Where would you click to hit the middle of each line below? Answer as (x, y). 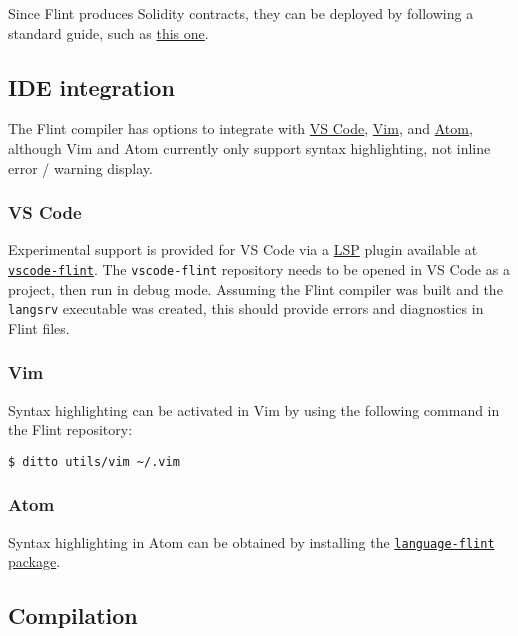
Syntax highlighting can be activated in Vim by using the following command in (254, 409)
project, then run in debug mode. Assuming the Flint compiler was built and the (255, 288)
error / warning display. (80, 167)
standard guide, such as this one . (108, 32)
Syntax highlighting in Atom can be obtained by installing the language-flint (251, 541)
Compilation (73, 615)
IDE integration (91, 86)
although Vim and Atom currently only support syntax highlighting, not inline (249, 147)
